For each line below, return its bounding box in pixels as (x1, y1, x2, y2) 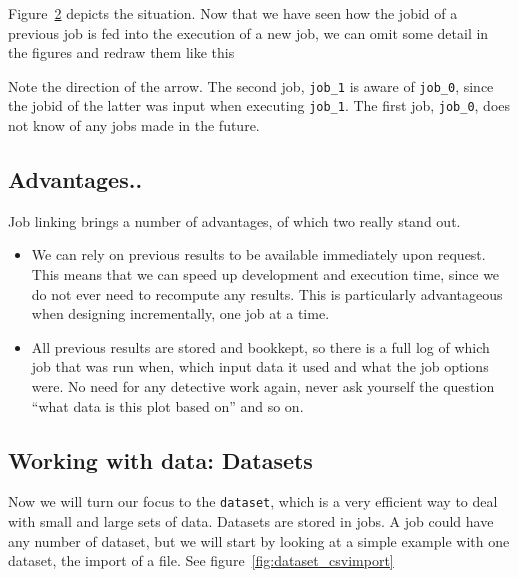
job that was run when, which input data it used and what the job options (31, 356, 489, 377)
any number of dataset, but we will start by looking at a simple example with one (8, 530, 510, 551)
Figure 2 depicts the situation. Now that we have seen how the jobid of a (8, 3, 458, 23)
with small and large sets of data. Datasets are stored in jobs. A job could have (8, 511, 494, 532)
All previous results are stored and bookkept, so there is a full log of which (31, 336, 490, 357)
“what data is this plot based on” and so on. (31, 395, 304, 416)
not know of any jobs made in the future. (8, 115, 260, 136)
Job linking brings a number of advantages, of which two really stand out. (8, 210, 461, 231)
